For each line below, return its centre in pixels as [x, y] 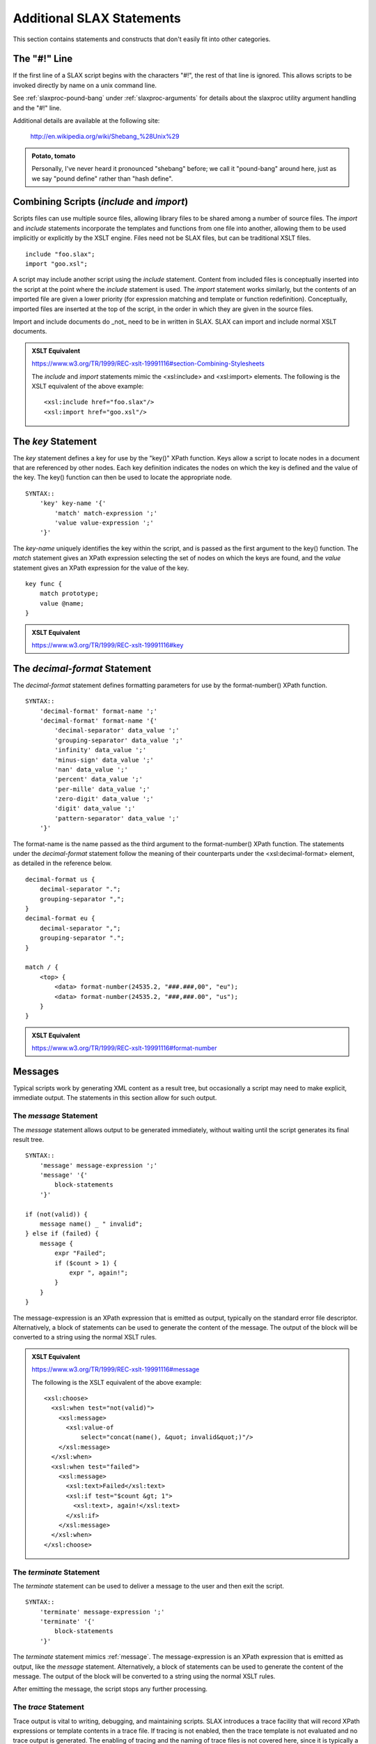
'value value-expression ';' [104, 523]
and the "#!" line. [37, 107]
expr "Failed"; [80, 1253]
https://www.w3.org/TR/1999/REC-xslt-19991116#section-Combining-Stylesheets [148, 363]
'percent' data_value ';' [99, 779]
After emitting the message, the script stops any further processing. [110, 1689]
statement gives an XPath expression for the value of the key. [101, 568]
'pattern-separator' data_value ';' [117, 818]
